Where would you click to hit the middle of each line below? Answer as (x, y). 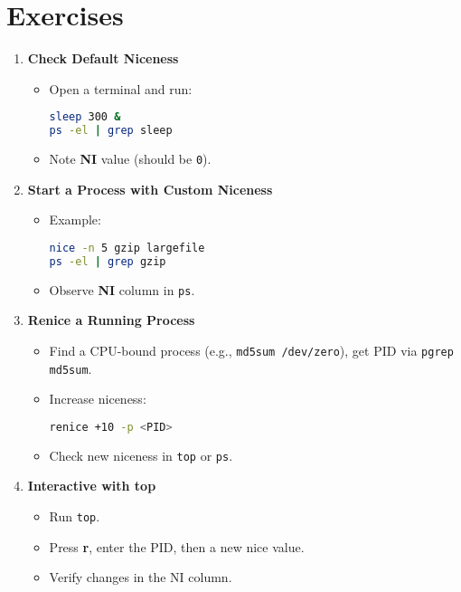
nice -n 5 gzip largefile (127, 248)
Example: (75, 220)
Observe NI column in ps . (122, 289)
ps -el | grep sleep (111, 131)
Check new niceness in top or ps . (141, 455)
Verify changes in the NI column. (141, 577)
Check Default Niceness (103, 58)
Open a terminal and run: (121, 88)
